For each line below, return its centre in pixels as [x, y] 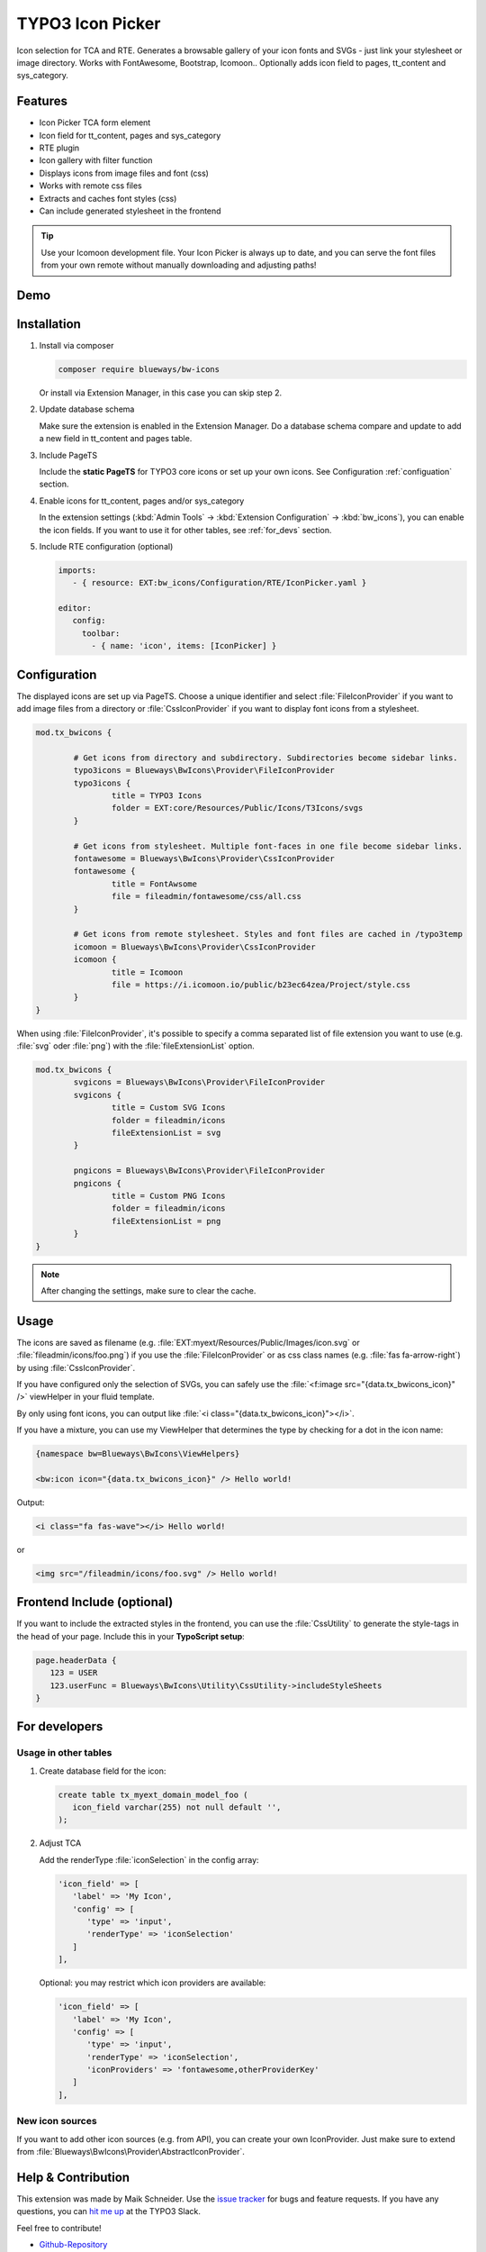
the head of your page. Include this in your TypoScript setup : [130, 1636]
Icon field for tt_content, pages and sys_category [130, 135]
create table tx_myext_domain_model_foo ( [153, 1794]
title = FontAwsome [154, 884]
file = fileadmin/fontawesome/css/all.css [206, 897]
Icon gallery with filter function [96, 160]
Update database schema [87, 409]
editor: [75, 608]
